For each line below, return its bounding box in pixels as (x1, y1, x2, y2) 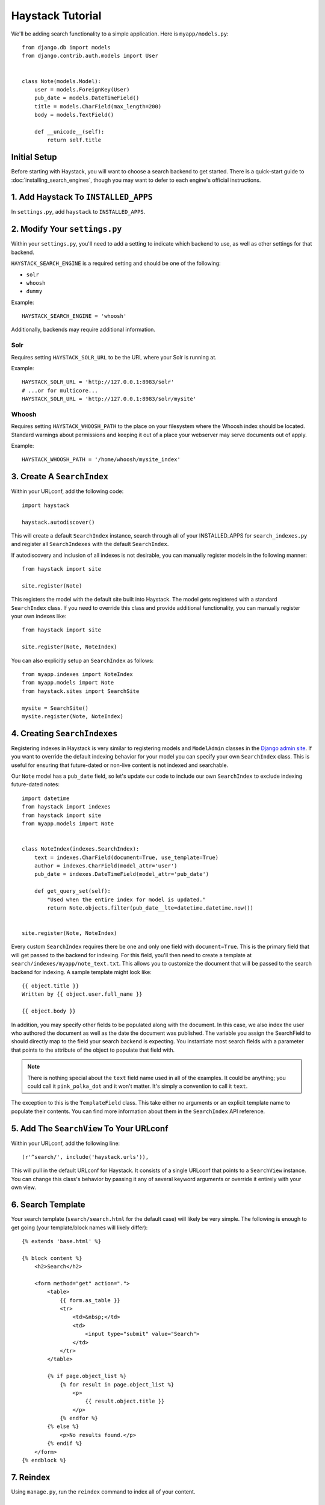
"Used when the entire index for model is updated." (47, 896, 206, 903)
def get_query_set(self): (34, 888, 111, 895)
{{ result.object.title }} (85, 1398, 165, 1405)
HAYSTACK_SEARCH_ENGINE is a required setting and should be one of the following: (11, 259, 221, 267)
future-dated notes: (11, 781, 60, 788)
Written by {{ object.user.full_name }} (22, 991, 143, 998)
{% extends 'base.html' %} (22, 1238, 102, 1244)
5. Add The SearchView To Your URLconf (11, 1123, 169, 1134)
